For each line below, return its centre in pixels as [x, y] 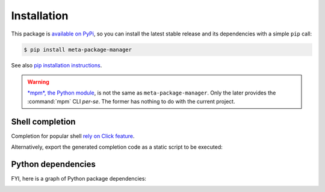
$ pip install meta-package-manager [78, 49]
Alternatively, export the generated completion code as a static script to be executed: [117, 147]
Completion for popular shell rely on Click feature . [73, 136]
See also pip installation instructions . [57, 65]
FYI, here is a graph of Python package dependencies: [79, 178]
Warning [38, 82]
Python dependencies [54, 164]
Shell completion [43, 121]
